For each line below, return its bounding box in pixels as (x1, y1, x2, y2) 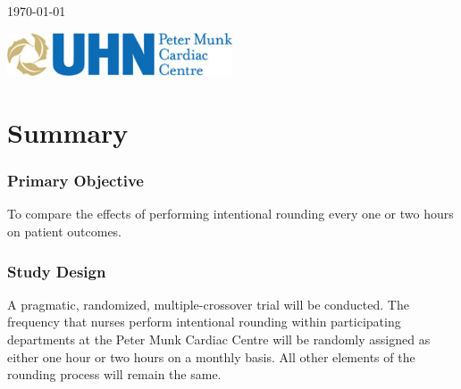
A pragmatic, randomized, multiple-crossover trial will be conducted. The (7, 294, 409, 313)
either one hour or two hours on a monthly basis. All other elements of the (7, 347, 415, 366)
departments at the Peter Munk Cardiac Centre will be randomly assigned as (7, 330, 431, 349)
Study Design (7, 260, 106, 282)
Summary (7, 114, 129, 151)
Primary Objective (7, 170, 144, 192)
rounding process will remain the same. (7, 365, 222, 384)
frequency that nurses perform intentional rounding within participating (7, 312, 401, 331)
